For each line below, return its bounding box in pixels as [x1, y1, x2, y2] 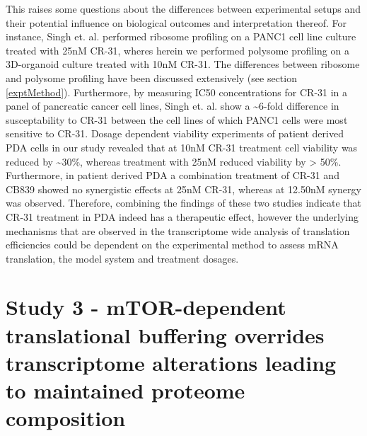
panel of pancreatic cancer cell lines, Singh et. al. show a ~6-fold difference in [6, 98, 339, 113]
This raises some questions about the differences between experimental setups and [6, 1, 361, 16]
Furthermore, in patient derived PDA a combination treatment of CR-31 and [6, 168, 339, 183]
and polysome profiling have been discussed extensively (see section [6, 70, 297, 85]
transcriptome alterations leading [6, 348, 337, 377]
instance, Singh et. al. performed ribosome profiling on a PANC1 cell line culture [6, 29, 356, 44]
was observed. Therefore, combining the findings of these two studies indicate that [6, 195, 362, 210]
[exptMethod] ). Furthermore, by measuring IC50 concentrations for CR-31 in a [6, 84, 348, 99]
